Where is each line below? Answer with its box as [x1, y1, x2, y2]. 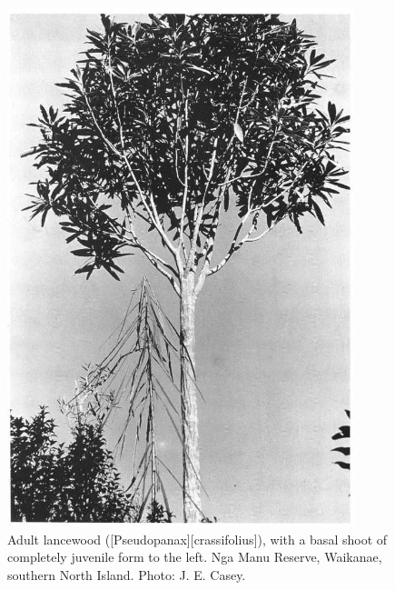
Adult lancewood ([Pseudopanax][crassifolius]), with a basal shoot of [7, 529, 388, 548]
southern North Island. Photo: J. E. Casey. [7, 565, 246, 584]
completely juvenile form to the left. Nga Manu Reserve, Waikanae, [7, 547, 382, 566]
